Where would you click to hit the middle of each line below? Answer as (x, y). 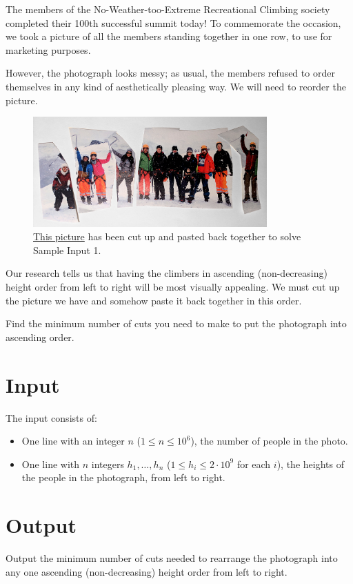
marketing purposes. (48, 49)
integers (108, 464)
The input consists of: (51, 417)
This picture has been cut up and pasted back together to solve (167, 236)
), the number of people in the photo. (269, 441)
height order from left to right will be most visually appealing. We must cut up (173, 286)
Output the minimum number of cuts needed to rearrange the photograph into (172, 558)
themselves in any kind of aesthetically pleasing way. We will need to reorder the (176, 86)
